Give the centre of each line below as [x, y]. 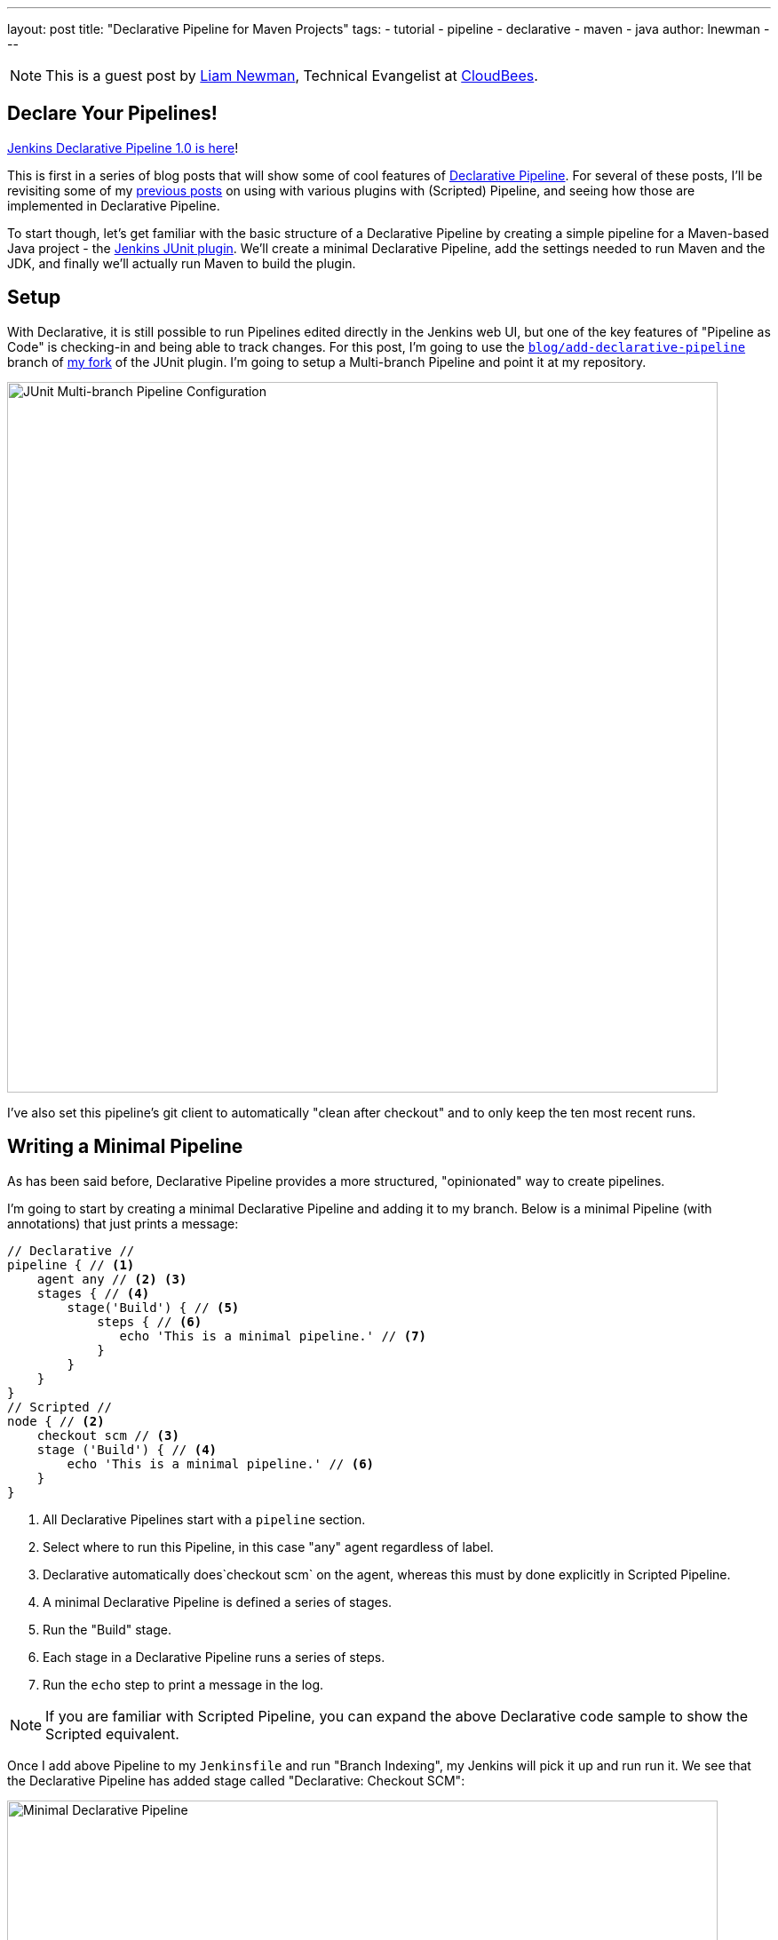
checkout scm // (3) [108, 1435]
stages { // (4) [93, 1293]
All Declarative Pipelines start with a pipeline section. [204, 1519]
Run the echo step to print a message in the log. [183, 1684]
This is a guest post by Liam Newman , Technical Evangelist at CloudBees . [292, 76]
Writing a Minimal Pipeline [125, 1147]
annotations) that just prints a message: [123, 1223]
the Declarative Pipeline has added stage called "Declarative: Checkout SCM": [236, 1780]
